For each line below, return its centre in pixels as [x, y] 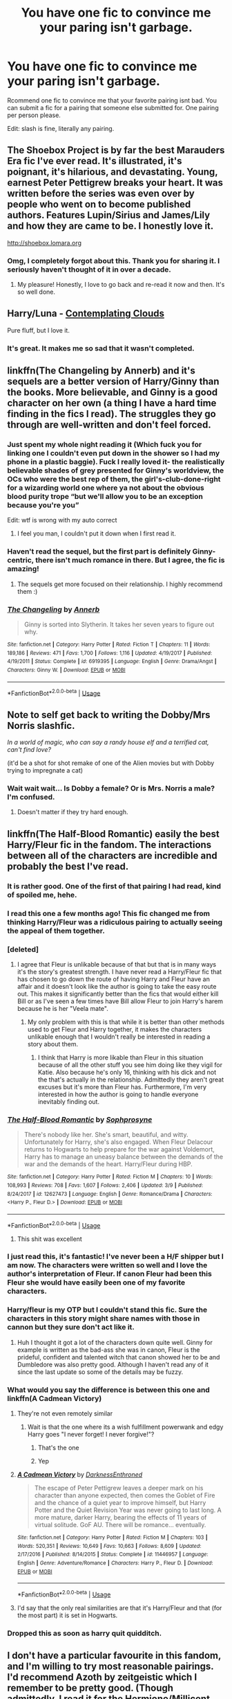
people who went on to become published [99, 205]
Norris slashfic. [41, 725]
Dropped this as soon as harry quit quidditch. [85, 1633]
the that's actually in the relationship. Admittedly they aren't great [131, 1080]
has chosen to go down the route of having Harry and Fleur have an [114, 979]
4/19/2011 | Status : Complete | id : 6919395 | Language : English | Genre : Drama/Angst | [112, 662]
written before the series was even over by [101, 194]
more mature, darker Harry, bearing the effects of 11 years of [120, 1517]
